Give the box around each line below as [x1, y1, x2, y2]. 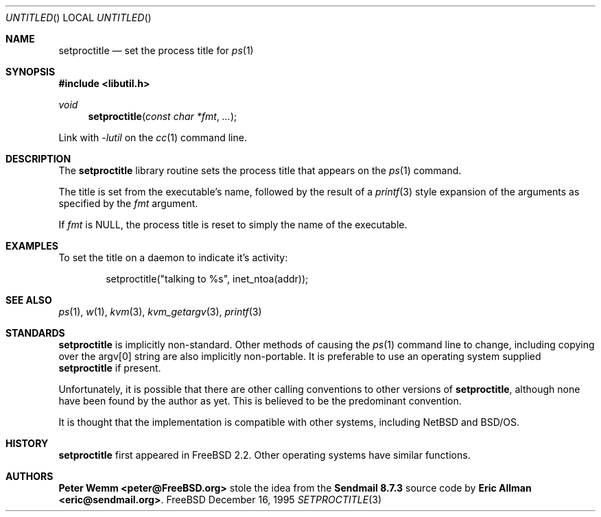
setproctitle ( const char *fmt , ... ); [88, 110, 237, 122]
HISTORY [5, 437, 49, 449]
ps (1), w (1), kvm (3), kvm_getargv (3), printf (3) [58, 306, 262, 317]
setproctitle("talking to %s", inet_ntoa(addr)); [106, 273, 309, 285]
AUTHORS [5, 470, 54, 482]
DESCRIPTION [5, 153, 71, 165]
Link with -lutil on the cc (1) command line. [58, 132, 247, 143]
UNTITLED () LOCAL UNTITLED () [5, 12, 152, 23]
